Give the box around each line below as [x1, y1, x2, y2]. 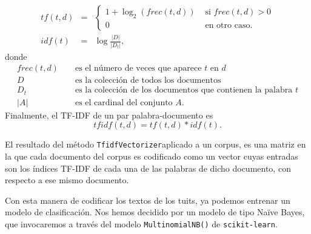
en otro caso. [205, 21, 253, 30]
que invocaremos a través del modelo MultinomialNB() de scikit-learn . [5, 218, 278, 230]
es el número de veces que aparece [75, 64, 202, 73]
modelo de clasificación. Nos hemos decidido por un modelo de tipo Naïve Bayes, [5, 206, 305, 218]
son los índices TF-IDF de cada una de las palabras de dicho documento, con [5, 161, 291, 174]
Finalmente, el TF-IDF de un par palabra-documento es [5, 108, 213, 121]
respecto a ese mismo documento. [5, 174, 129, 186]
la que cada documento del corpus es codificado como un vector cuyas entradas [5, 150, 298, 163]
